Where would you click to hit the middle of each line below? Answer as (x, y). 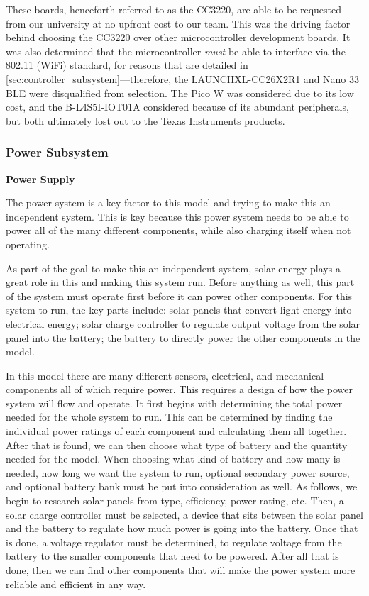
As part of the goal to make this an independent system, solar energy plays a (173, 268)
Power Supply (40, 178)
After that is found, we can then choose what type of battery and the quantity (177, 445)
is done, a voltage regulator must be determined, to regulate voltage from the (174, 542)
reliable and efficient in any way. (76, 584)
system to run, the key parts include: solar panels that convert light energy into (179, 310)
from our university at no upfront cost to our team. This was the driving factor (178, 23)
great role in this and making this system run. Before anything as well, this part (180, 282)
